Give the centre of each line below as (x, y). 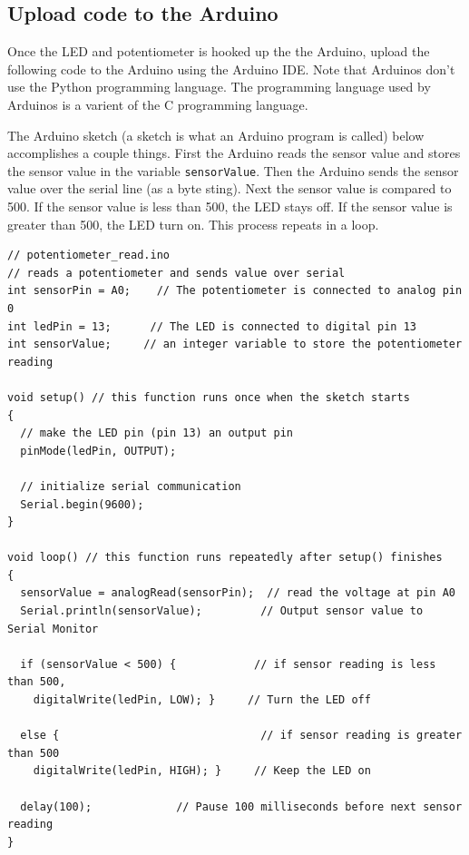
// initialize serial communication (131, 486)
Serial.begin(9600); (82, 504)
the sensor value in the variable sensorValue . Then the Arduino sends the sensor (233, 170)
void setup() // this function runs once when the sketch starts (209, 397)
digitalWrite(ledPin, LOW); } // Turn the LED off (202, 700)
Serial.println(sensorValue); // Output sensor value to (222, 611)
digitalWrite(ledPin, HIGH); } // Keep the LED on (202, 771)
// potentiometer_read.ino (88, 256)
